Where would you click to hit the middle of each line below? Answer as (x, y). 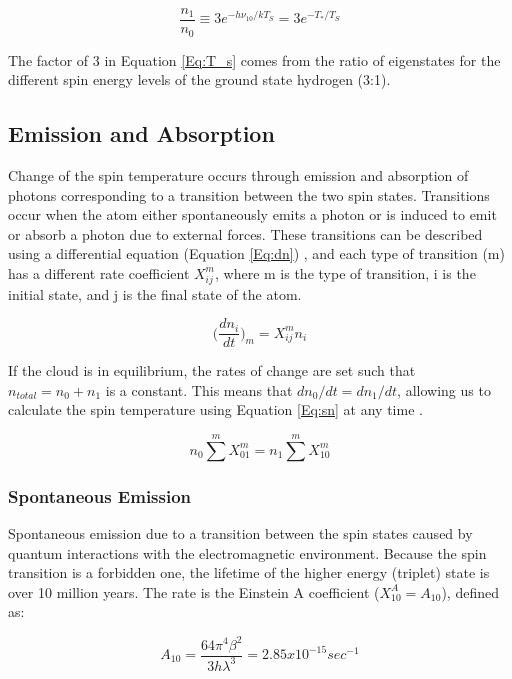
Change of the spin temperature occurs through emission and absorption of (238, 174)
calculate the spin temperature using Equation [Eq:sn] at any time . (215, 409)
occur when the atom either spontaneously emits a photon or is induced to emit (252, 214)
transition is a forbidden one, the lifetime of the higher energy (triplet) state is (249, 572)
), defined (470, 591)
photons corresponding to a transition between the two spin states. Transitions (249, 194)
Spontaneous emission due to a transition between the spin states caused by (240, 533)
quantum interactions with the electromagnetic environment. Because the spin (247, 552)
